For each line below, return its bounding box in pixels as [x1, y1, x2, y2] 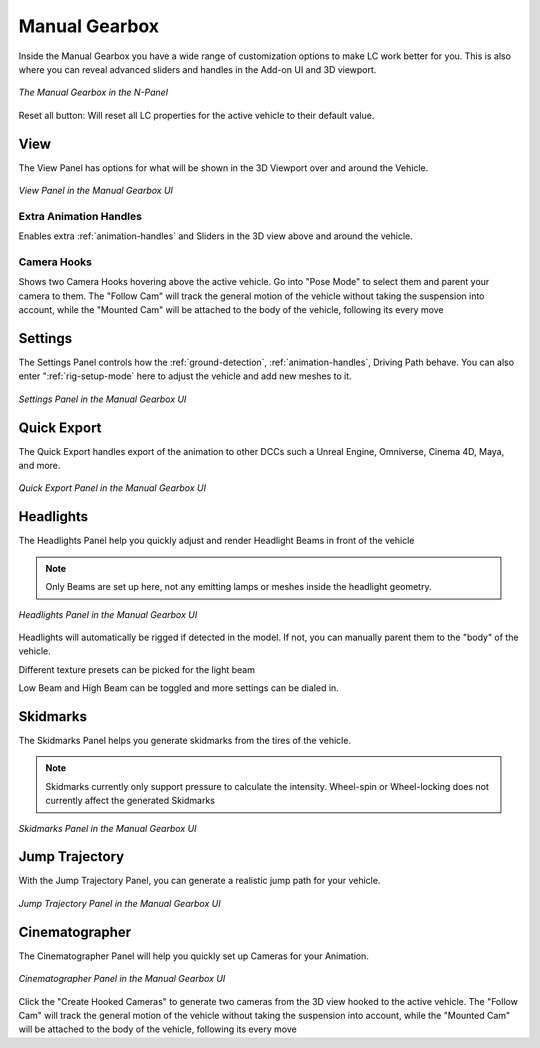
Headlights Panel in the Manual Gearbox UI [18, 608, 198, 620]
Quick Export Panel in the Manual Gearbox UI [18, 482, 207, 494]
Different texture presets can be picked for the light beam [18, 663, 255, 675]
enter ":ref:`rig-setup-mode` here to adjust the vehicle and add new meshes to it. [18, 370, 352, 382]
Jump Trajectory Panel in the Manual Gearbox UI [18, 897, 221, 909]
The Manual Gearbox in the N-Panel [18, 86, 169, 99]
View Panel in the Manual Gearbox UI [18, 185, 174, 197]
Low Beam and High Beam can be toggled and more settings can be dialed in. [18, 682, 339, 694]
